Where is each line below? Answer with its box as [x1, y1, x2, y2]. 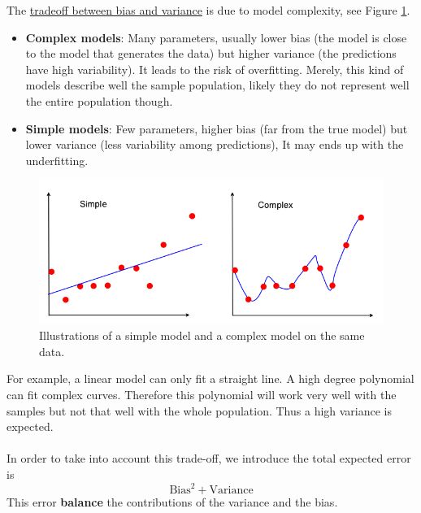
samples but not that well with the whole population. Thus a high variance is [7, 402, 393, 419]
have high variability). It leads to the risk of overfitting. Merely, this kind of [25, 60, 404, 77]
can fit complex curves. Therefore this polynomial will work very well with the [7, 386, 397, 403]
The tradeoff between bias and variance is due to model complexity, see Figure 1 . [7, 2, 410, 18]
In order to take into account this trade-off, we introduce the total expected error [7, 450, 411, 467]
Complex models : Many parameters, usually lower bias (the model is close [25, 28, 407, 46]
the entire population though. [25, 92, 173, 109]
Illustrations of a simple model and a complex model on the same [39, 327, 365, 344]
